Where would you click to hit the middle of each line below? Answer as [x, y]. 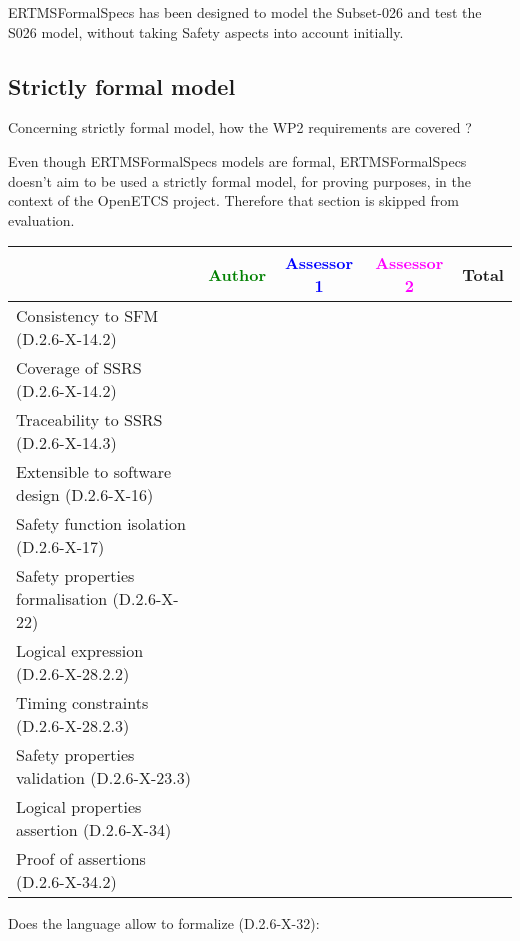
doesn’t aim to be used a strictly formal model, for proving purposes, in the [239, 180]
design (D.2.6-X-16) [85, 495]
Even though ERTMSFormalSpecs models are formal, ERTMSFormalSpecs [237, 160]
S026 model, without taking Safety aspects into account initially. [206, 31]
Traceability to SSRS [89, 420]
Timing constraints [82, 703]
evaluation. [41, 219]
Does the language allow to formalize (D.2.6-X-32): [164, 923]
